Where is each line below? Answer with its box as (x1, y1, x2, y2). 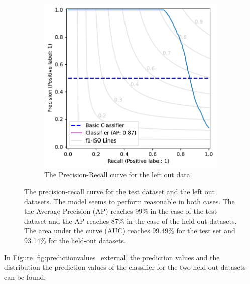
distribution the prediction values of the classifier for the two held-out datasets (4, 262, 246, 272)
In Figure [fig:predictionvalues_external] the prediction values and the (4, 252, 220, 262)
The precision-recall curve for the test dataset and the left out (24, 186, 215, 196)
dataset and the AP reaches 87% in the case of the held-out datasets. (24, 215, 237, 226)
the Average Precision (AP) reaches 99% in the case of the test (24, 206, 217, 216)
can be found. (4, 271, 46, 282)
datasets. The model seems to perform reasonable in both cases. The (24, 196, 235, 206)
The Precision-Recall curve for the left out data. (44, 169, 192, 180)
